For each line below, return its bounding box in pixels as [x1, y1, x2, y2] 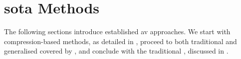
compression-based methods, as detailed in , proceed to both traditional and [4, 36, 237, 46]
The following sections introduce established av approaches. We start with [4, 26, 231, 37]
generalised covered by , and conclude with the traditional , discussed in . [4, 46, 229, 56]
